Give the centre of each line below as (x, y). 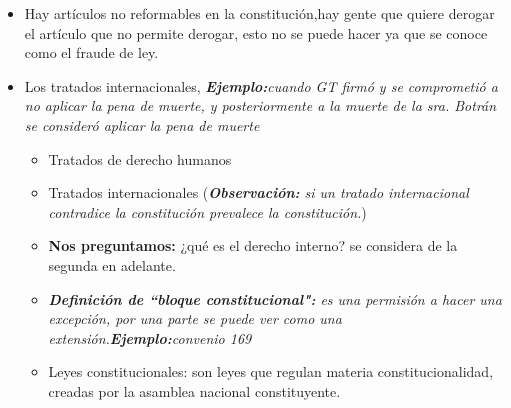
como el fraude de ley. (91, 52)
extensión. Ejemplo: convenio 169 (150, 337)
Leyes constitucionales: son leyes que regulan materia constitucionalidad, (271, 371)
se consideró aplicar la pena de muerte (142, 124)
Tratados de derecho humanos (140, 158)
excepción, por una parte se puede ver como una (195, 318)
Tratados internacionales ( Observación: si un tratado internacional (258, 192)
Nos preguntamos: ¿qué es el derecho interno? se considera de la (253, 245)
